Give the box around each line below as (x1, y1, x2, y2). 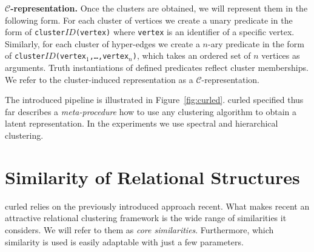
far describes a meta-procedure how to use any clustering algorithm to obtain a (5, 105, 296, 118)
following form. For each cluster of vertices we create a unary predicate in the (5, 13, 293, 26)
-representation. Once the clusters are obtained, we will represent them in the (10, 2, 308, 14)
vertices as (261, 49, 300, 62)
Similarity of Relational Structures (5, 164, 300, 189)
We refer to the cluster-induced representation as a (5, 73, 193, 85)
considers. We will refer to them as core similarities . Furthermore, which (5, 223, 274, 236)
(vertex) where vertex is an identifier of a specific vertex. (75, 25, 295, 38)
